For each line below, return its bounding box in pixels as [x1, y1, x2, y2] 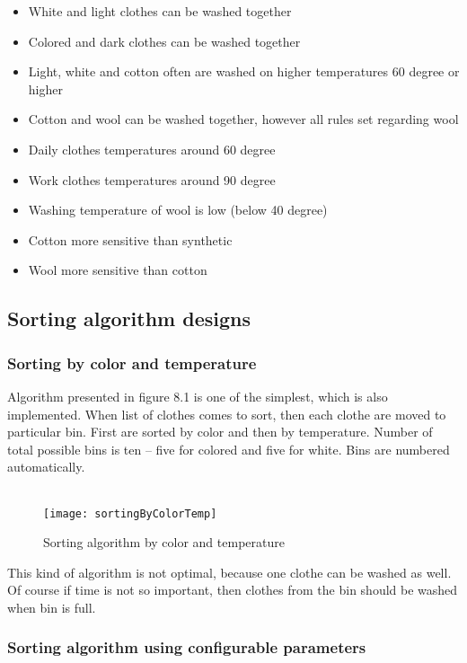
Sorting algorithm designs [7, 305, 251, 332]
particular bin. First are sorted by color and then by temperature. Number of [7, 422, 433, 441]
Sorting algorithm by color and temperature [43, 533, 285, 552]
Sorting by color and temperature [7, 351, 257, 374]
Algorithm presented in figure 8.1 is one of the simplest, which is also [7, 386, 388, 405]
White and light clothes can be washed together [28, 2, 292, 20]
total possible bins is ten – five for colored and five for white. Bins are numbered [7, 439, 450, 458]
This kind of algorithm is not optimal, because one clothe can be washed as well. [7, 562, 452, 581]
